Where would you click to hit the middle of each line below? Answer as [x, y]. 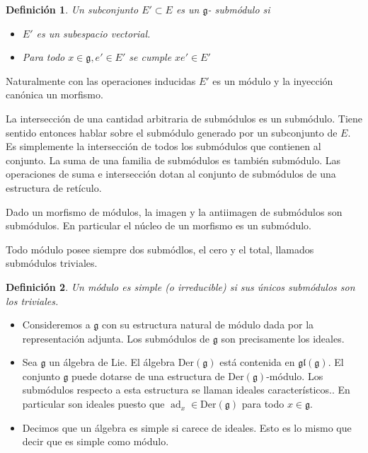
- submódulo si [239, 9]
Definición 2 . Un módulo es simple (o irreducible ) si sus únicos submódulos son [180, 286]
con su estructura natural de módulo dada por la [208, 325]
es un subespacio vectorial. [93, 33]
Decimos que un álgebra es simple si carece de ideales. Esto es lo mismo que [187, 427]
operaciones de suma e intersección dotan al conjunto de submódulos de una [171, 174]
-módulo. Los [295, 375]
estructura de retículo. [54, 187]
